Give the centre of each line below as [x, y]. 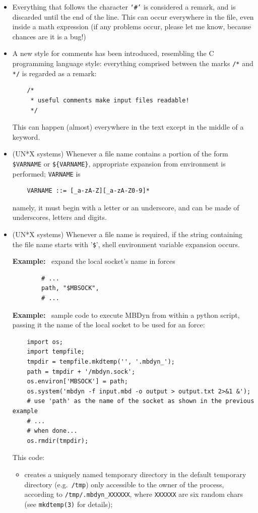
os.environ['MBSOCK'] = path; [77, 382]
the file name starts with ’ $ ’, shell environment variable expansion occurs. [126, 244]
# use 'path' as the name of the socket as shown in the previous [141, 401]
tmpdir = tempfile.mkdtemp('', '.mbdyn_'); [101, 362]
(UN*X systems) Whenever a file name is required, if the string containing [127, 234]
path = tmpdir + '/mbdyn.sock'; [81, 372]
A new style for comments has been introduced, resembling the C [113, 53]
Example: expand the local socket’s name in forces [94, 261]
